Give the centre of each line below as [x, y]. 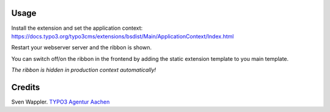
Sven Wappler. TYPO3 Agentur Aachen [61, 102]
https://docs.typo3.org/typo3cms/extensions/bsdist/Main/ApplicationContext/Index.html [123, 36]
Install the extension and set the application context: [77, 28]
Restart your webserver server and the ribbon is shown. [82, 47]
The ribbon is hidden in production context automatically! [84, 70]
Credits [26, 87]
